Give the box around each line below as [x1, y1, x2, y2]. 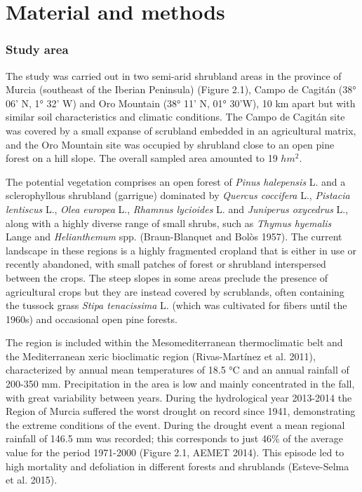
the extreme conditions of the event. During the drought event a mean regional [6, 417, 345, 432]
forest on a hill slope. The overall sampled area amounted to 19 [6, 151, 278, 165]
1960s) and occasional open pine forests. [6, 311, 177, 326]
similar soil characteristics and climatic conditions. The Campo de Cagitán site [6, 109, 345, 124]
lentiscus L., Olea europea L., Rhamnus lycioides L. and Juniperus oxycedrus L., [6, 201, 349, 216]
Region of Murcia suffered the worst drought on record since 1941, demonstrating [6, 404, 356, 418]
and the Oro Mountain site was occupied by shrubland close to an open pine [6, 137, 335, 151]
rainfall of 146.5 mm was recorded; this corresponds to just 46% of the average [6, 431, 343, 446]
